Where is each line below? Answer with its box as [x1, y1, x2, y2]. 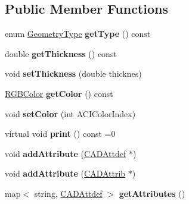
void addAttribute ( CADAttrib [5, 167, 126, 180]
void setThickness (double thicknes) [5, 67, 142, 80]
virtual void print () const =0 [5, 127, 116, 140]
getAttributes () [119, 187, 185, 199]
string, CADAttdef [34, 187, 103, 199]
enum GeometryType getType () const [5, 27, 151, 40]
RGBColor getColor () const [5, 87, 113, 99]
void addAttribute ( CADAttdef [5, 147, 126, 159]
